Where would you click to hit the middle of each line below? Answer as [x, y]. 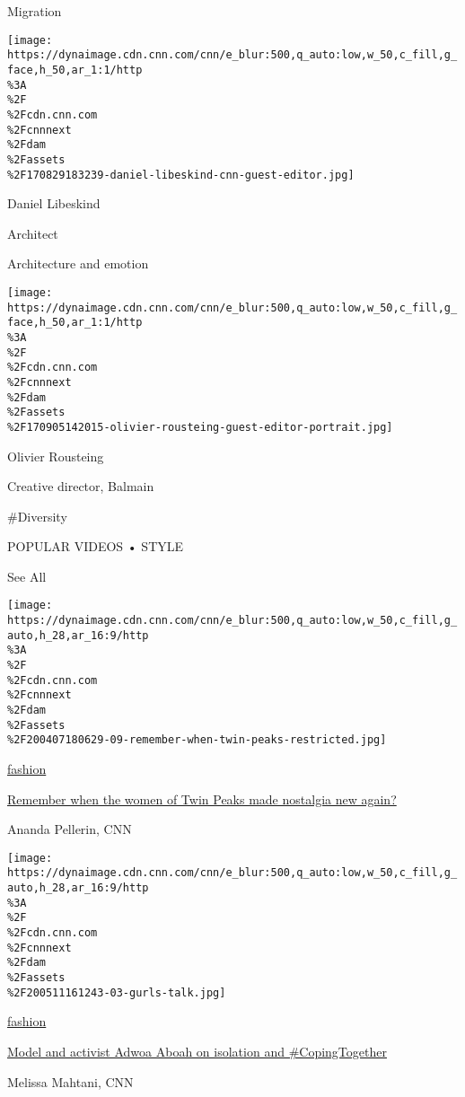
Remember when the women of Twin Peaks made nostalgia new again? [202, 799]
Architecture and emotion [78, 263]
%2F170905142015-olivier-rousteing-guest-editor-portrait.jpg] [200, 427]
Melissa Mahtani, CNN [70, 1081]
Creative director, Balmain [81, 486]
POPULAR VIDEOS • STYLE [96, 546]
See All [27, 576]
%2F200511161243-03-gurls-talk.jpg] [117, 992]
